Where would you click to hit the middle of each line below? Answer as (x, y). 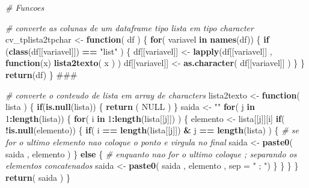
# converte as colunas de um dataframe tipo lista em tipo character (130, 27)
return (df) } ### (41, 74)
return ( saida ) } (38, 177)
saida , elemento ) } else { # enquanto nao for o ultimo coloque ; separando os (151, 153)
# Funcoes (25, 7)
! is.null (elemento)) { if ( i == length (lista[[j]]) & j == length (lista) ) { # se (152, 130)
